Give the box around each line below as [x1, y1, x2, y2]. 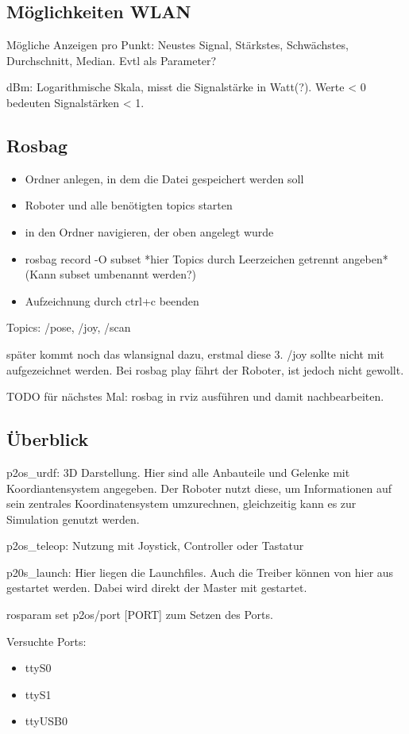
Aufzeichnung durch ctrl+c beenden [25, 292, 199, 309]
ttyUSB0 [25, 713, 68, 729]
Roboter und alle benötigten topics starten [25, 197, 233, 213]
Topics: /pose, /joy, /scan [6, 319, 131, 336]
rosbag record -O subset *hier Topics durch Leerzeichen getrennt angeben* [25, 250, 388, 267]
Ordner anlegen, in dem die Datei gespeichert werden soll [25, 170, 304, 186]
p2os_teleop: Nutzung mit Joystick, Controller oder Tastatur [6, 537, 304, 554]
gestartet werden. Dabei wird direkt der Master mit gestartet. [6, 579, 307, 596]
